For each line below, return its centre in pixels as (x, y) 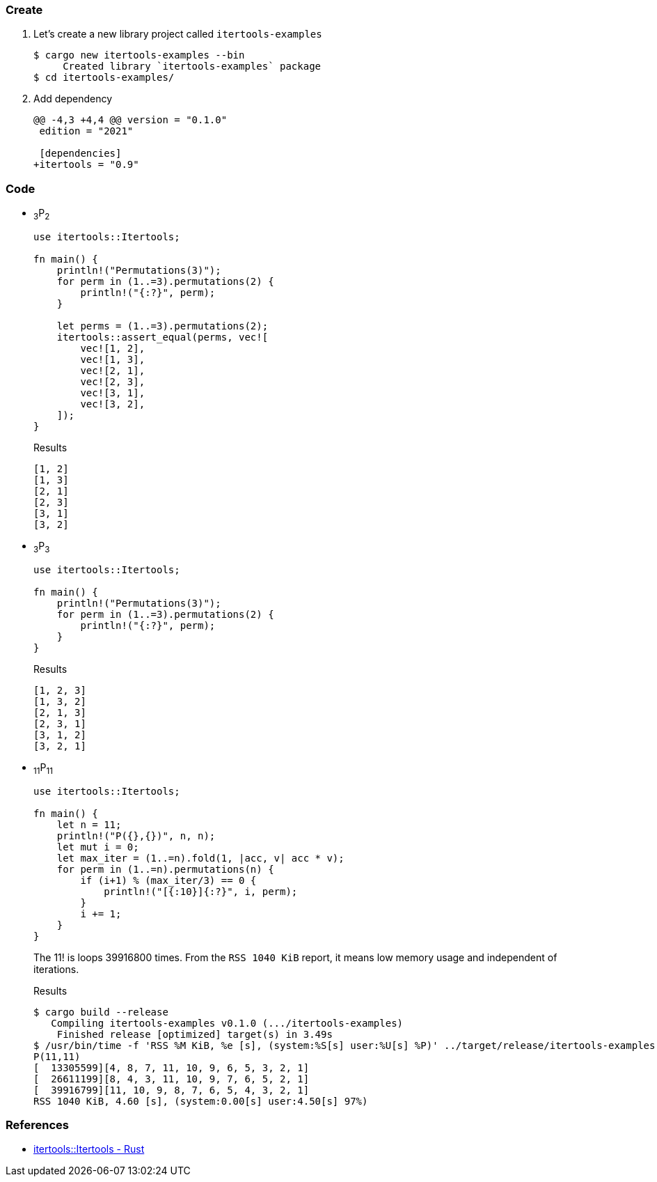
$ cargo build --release (101, 1012)
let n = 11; (89, 824)
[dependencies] (80, 154)
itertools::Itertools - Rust (89, 1149)
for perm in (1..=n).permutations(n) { (165, 869)
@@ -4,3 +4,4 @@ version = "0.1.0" (130, 120)
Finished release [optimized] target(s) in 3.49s (195, 1034)
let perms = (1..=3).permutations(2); (163, 326)
